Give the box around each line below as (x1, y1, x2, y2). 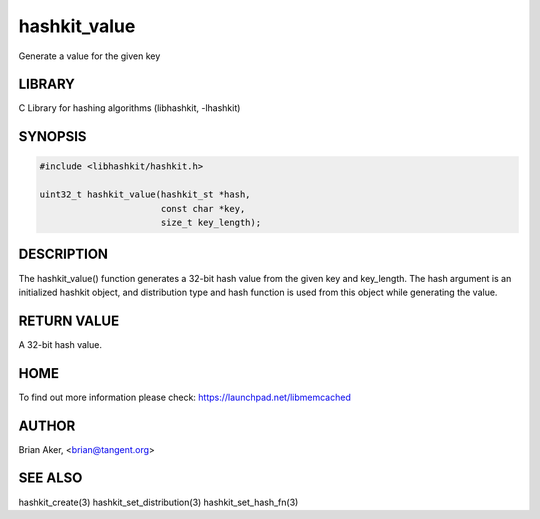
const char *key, (160, 203, 246, 214)
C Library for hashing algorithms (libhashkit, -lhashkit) (18, 102, 241, 114)
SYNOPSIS (18, 128, 87, 145)
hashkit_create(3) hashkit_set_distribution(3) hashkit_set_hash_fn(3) (18, 496, 299, 508)
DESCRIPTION (18, 246, 109, 263)
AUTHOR (18, 417, 76, 434)
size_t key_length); (160, 217, 262, 229)
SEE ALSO (18, 470, 83, 487)
